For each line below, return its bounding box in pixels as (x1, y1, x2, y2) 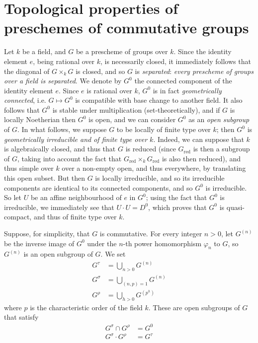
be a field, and (22, 46, 66, 57)
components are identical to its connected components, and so (4, 182, 193, 193)
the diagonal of (4, 66, 50, 76)
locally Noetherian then (4, 114, 76, 125)
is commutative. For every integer (99, 228, 202, 238)
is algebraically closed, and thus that (4, 143, 116, 154)
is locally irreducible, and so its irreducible (95, 173, 225, 183)
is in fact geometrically (153, 85, 222, 95)
